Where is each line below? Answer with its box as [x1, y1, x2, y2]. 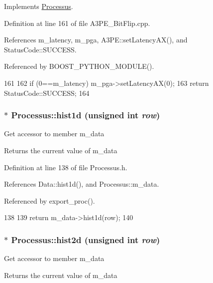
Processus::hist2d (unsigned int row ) [11, 233, 160, 246]
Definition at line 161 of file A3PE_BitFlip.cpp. [4, 17, 150, 28]
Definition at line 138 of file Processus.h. [4, 162, 127, 172]
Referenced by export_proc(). [4, 195, 95, 206]
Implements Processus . [4, 1, 73, 11]
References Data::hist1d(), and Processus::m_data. [4, 179, 159, 189]
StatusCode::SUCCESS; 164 [4, 87, 90, 98]
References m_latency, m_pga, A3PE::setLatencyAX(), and [4, 34, 188, 45]
